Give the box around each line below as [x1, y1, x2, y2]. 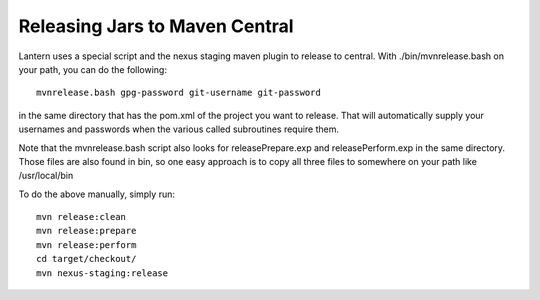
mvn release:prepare [36, 225, 137, 237]
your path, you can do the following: [18, 63, 167, 75]
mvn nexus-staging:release [36, 267, 169, 279]
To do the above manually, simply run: [18, 188, 175, 200]
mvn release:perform [36, 239, 137, 250]
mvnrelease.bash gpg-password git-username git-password [36, 87, 322, 99]
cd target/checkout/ [36, 253, 137, 265]
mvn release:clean [36, 211, 127, 223]
